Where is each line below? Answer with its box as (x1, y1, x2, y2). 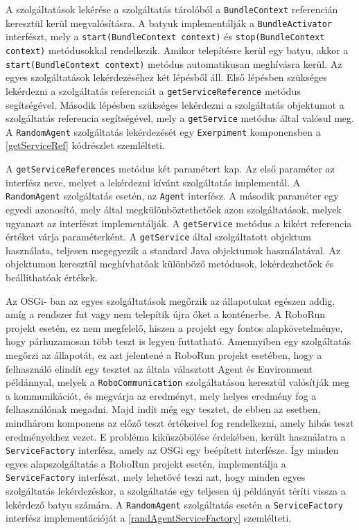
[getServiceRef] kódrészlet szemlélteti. (6, 138, 165, 152)
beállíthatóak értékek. (6, 270, 98, 285)
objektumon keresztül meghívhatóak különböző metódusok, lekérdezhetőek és (6, 256, 334, 271)
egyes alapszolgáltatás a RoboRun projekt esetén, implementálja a (6, 456, 286, 470)
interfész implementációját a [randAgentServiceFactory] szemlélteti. (6, 511, 292, 525)
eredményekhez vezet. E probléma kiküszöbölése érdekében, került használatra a (6, 429, 346, 443)
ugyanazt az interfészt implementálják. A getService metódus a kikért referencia (6, 215, 352, 230)
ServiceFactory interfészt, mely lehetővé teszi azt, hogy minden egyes (6, 470, 306, 484)
